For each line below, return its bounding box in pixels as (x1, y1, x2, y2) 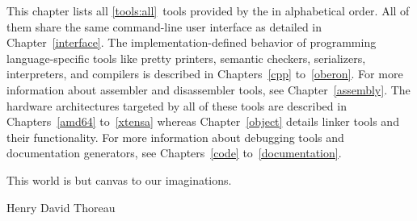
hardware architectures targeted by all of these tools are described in (6, 97, 347, 114)
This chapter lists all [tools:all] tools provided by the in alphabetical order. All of (6, 2, 410, 19)
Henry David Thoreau (6, 198, 116, 215)
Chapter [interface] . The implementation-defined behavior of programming (6, 34, 377, 51)
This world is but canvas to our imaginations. (6, 171, 232, 188)
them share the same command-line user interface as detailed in (6, 18, 322, 35)
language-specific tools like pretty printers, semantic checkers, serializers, (6, 49, 366, 66)
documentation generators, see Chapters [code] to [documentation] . (6, 144, 342, 161)
